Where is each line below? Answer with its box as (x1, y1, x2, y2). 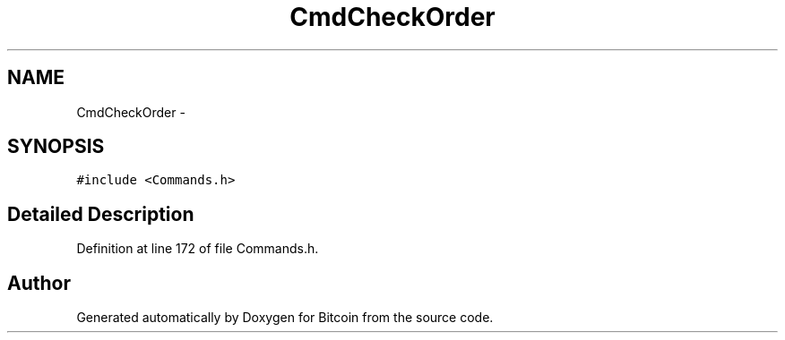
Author (7, 271, 71, 294)
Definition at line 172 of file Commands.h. (76, 241, 319, 257)
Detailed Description (7, 202, 194, 225)
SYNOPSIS (7, 135, 105, 158)
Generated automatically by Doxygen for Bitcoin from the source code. (76, 310, 494, 326)
